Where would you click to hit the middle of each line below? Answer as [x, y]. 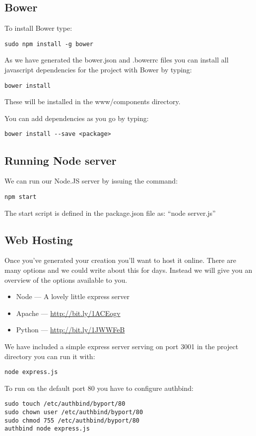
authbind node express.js [47, 429]
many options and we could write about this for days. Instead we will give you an [128, 270]
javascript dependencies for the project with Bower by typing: [98, 70]
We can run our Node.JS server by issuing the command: [91, 181]
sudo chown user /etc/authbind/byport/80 [74, 412]
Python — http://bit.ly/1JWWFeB [70, 330]
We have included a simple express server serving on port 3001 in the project [122, 346]
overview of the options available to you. [66, 280]
